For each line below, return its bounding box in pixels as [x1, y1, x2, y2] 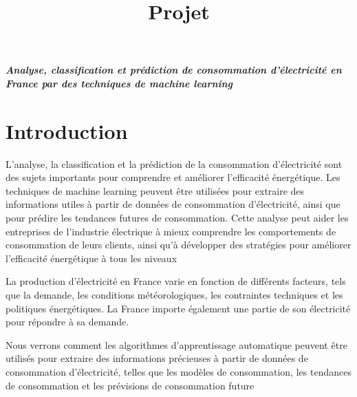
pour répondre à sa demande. [6, 314, 129, 329]
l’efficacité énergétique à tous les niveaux [6, 250, 177, 265]
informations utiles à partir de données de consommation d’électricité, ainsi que [6, 197, 340, 211]
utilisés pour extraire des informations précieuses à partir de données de [6, 351, 308, 365]
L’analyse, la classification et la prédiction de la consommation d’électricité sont [6, 156, 343, 171]
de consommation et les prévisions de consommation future [6, 378, 255, 392]
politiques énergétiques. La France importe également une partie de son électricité [6, 301, 351, 315]
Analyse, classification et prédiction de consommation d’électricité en [6, 63, 342, 77]
